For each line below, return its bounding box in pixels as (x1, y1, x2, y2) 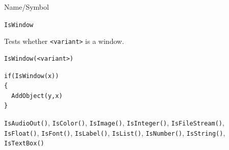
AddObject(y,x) (11, 92, 63, 99)
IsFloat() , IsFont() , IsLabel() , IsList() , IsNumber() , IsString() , (4, 127, 225, 138)
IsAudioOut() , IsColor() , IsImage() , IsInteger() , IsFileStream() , (4, 117, 224, 128)
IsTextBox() (4, 140, 44, 147)
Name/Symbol (4, 2, 49, 12)
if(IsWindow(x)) (4, 72, 59, 80)
